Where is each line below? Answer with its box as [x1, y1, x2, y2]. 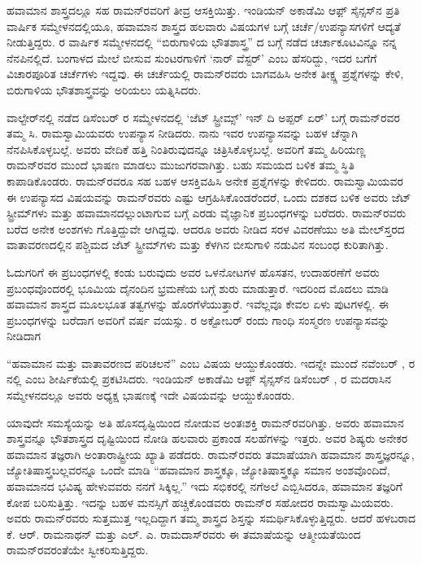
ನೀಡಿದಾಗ [7, 327, 41, 344]
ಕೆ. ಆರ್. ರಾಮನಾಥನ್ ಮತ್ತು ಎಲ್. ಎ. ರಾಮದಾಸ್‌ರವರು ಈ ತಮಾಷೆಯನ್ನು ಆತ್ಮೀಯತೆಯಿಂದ [7, 525, 361, 542]
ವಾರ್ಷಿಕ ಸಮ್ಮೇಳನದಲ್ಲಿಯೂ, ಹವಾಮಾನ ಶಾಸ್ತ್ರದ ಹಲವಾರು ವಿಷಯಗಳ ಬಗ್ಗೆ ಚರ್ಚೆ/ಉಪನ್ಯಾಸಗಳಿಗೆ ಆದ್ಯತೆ [7, 17, 401, 34]
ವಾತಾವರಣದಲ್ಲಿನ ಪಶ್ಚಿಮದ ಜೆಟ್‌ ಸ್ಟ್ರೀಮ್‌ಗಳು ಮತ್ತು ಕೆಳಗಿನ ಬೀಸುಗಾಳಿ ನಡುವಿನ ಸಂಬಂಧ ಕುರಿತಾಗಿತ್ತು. [7, 236, 389, 253]
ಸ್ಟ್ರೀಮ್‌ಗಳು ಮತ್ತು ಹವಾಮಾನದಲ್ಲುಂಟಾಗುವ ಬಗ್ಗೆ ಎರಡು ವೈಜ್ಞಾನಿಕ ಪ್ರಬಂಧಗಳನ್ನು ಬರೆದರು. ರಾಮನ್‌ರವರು [7, 204, 407, 221]
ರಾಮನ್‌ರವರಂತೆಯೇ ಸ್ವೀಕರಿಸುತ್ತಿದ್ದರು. [7, 541, 149, 558]
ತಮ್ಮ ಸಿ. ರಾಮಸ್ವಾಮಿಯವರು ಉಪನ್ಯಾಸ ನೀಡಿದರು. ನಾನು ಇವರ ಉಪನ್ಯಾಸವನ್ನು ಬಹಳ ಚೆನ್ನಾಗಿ [7, 125, 358, 142]
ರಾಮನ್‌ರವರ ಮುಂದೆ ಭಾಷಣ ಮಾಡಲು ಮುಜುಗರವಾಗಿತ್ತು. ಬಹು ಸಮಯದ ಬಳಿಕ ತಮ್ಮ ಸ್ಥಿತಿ [7, 156, 355, 173]
